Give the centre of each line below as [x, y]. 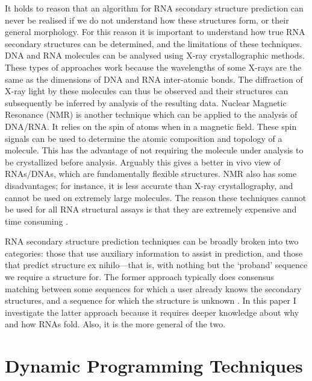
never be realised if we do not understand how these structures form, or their [147, 20]
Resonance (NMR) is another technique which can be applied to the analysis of [151, 114]
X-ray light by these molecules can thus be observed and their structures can [147, 91]
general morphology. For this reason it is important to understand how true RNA [155, 32]
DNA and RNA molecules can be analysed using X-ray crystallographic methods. [155, 55]
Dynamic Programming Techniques [154, 366]
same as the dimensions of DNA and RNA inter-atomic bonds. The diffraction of [154, 79]
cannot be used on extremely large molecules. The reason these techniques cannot [156, 197]
